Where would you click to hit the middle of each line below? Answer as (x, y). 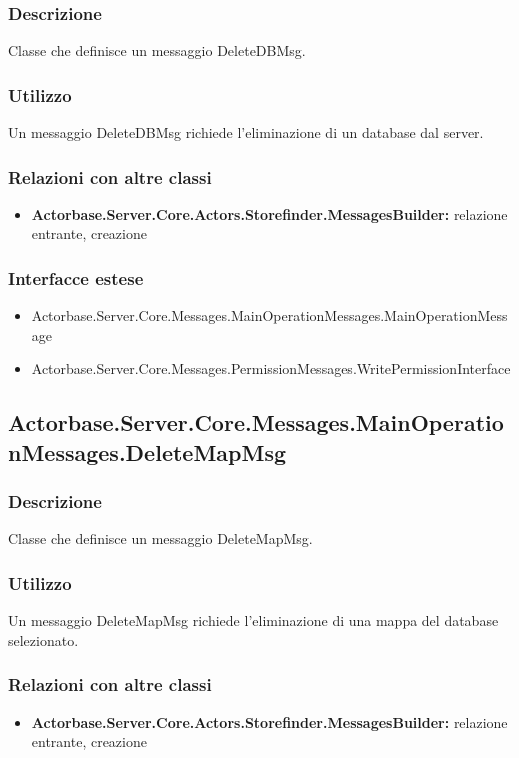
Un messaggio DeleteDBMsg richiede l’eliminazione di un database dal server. (246, 132)
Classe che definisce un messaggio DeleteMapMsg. (160, 538)
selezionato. (43, 639)
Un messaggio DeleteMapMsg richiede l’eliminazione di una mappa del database (253, 620)
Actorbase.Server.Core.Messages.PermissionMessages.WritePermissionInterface (271, 368)
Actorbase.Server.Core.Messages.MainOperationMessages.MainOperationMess (269, 315)
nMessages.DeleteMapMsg (147, 451)
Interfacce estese (76, 277)
